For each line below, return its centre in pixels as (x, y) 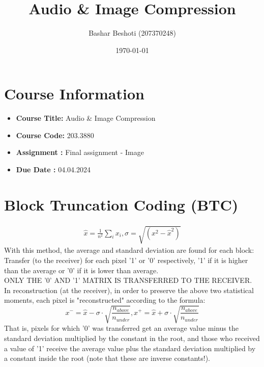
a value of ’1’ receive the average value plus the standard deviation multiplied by (130, 348)
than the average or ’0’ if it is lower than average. (81, 270)
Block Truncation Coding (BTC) (121, 204)
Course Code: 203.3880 (55, 135)
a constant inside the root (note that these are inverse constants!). (107, 358)
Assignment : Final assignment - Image (80, 152)
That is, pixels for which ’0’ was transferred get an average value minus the (121, 328)
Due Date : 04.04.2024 (53, 169)
